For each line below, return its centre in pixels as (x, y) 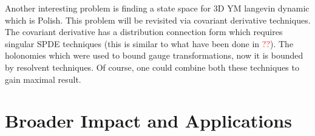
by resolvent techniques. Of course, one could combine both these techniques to (152, 67)
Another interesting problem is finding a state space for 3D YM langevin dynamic (157, 8)
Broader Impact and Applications (148, 121)
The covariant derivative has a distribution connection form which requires (144, 32)
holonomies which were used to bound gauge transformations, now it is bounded (154, 55)
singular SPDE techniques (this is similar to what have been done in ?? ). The (149, 43)
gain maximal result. (43, 79)
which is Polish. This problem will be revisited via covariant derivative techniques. (158, 20)
